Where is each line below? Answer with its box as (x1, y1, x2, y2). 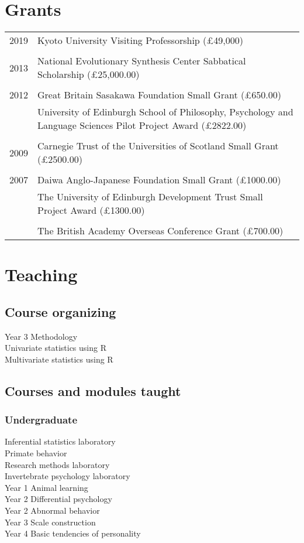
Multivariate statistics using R (5, 353, 113, 365)
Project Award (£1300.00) (37, 203, 145, 217)
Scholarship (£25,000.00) (37, 67, 140, 81)
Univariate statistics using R (5, 341, 106, 354)
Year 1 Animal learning (5, 481, 88, 493)
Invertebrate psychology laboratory (5, 470, 130, 482)
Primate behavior (5, 447, 67, 459)
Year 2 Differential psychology (5, 493, 112, 505)
